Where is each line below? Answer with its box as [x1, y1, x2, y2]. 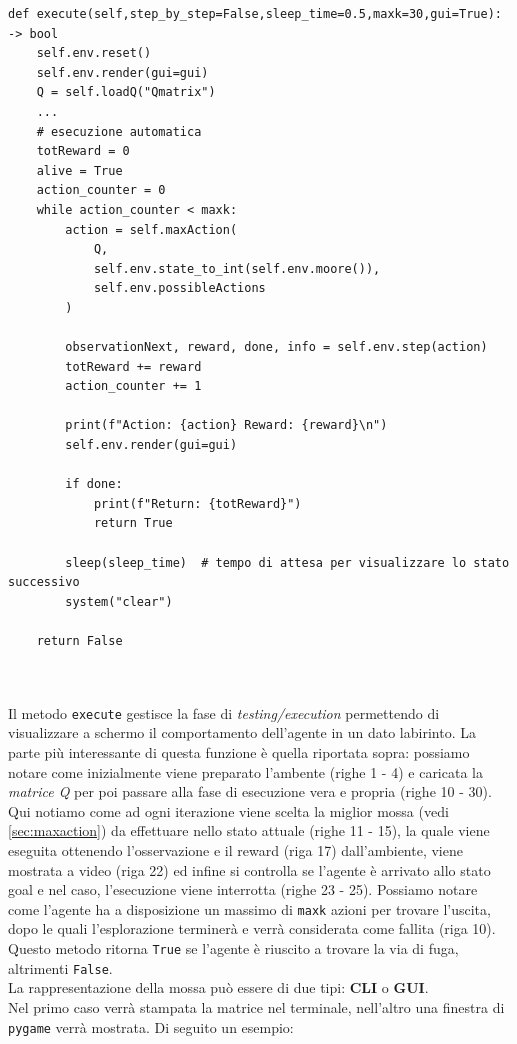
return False [36, 634, 123, 648]
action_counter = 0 [36, 183, 166, 198]
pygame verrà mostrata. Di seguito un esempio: [8, 1016, 294, 1037]
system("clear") [65, 594, 173, 609]
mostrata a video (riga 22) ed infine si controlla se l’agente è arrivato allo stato [8, 859, 491, 880]
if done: [65, 477, 123, 492]
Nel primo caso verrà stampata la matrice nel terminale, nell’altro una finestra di [8, 996, 505, 1017]
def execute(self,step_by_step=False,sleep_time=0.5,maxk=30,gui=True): [8, 7, 502, 21]
